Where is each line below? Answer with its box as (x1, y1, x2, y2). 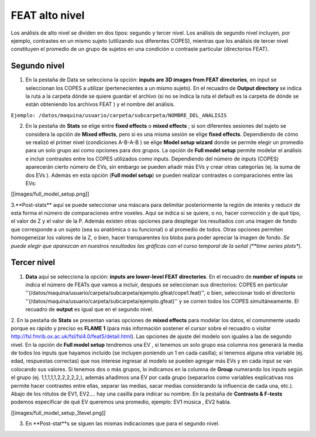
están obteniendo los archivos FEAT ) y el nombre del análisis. (25, 101, 175, 108)
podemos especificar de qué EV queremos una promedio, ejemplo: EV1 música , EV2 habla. (11, 398, 231, 405)
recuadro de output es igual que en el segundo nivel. (25, 306, 154, 313)
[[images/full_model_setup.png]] (11, 190, 90, 197)
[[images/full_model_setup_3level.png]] (11, 409, 106, 416)
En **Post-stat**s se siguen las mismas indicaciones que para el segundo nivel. (25, 420, 220, 427)
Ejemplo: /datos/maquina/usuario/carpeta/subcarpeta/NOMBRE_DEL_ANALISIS (11, 112, 228, 118)
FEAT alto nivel (11, 9, 85, 22)
